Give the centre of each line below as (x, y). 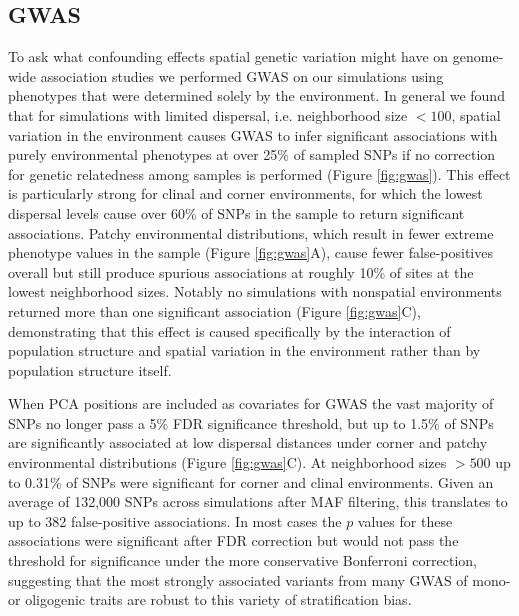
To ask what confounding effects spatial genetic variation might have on (228, 56)
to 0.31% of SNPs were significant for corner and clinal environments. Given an (251, 481)
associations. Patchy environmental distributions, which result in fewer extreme (251, 232)
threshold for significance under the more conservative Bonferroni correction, (243, 560)
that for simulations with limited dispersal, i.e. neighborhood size (208, 114)
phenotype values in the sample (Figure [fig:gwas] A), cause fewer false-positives (250, 252)
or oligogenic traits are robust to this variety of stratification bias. (210, 599)
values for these (405, 520)
